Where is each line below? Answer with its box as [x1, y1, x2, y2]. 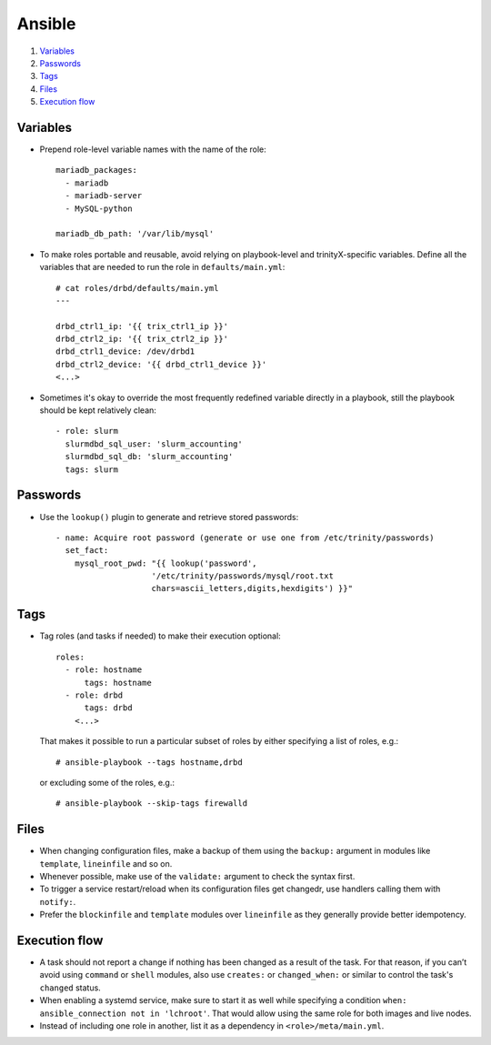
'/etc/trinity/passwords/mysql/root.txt [151, 571, 334, 581]
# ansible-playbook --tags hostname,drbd [55, 757, 243, 768]
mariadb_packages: [55, 165, 138, 176]
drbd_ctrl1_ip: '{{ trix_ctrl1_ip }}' [55, 321, 229, 331]
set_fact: [65, 546, 109, 556]
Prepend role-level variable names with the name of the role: [39, 144, 267, 155]
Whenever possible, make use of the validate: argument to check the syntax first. [39, 870, 356, 881]
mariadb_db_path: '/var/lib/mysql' [55, 228, 215, 239]
